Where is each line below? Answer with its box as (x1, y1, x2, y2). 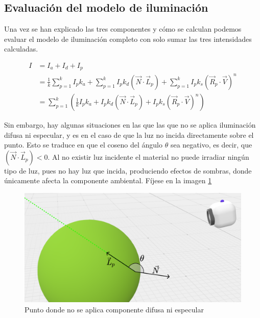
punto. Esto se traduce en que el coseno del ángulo (4, 139, 163, 150)
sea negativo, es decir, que (170, 139, 252, 150)
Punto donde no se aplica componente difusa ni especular (25, 304, 204, 315)
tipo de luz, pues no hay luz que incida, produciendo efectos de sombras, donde (4, 165, 252, 176)
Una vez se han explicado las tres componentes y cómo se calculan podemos (4, 23, 242, 34)
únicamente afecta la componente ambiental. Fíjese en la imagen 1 (4, 175, 212, 186)
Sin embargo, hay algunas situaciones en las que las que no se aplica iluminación (4, 119, 256, 130)
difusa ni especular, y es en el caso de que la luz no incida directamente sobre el (4, 129, 254, 140)
